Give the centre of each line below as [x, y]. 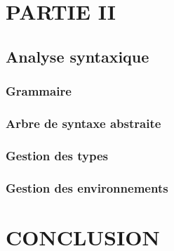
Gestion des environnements [87, 187]
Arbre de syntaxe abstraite [83, 123]
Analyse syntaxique [78, 56]
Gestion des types [57, 155]
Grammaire [39, 91]
